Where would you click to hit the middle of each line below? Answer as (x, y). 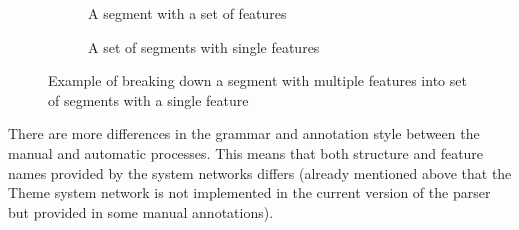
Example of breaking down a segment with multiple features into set (257, 80)
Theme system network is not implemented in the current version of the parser (249, 192)
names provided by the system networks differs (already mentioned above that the (260, 172)
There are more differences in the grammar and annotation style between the (244, 133)
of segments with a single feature (148, 99)
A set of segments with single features (204, 46)
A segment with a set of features (187, 13)
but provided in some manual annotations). (141, 211)
